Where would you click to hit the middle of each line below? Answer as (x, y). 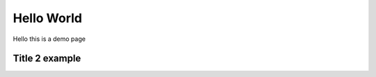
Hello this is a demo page (49, 39)
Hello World (48, 18)
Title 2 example (47, 59)
